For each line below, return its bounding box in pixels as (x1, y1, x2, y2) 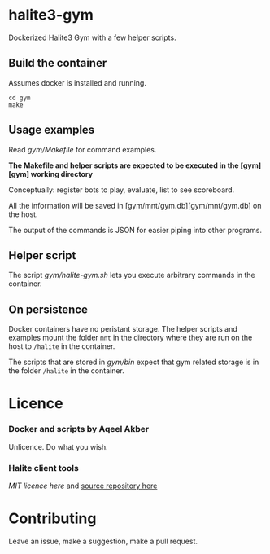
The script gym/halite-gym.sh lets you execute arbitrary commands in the (8, 270, 256, 280)
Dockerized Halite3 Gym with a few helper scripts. (8, 33, 176, 42)
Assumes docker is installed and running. (8, 77, 146, 87)
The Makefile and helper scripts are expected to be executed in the (8, 160, 239, 170)
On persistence (8, 302, 88, 316)
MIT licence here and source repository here (8, 481, 158, 490)
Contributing (8, 509, 97, 528)
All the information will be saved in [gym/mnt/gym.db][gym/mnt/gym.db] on (8, 200, 262, 210)
